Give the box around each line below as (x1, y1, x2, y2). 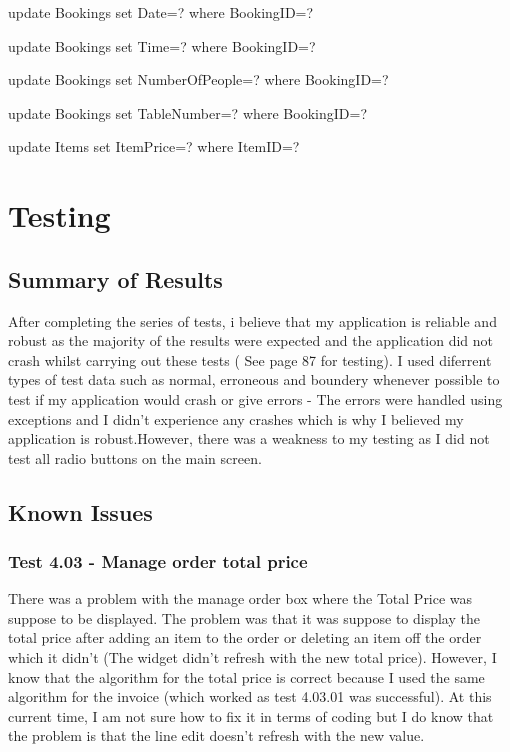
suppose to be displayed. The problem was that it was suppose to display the (8, 607, 480, 628)
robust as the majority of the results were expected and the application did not (8, 330, 494, 351)
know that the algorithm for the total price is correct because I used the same (8, 666, 485, 687)
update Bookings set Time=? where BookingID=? (8, 35, 316, 56)
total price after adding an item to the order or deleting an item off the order (8, 627, 482, 648)
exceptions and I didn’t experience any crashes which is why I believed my (8, 408, 464, 429)
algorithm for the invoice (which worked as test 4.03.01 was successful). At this (8, 686, 492, 707)
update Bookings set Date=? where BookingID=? (8, 2, 314, 22)
